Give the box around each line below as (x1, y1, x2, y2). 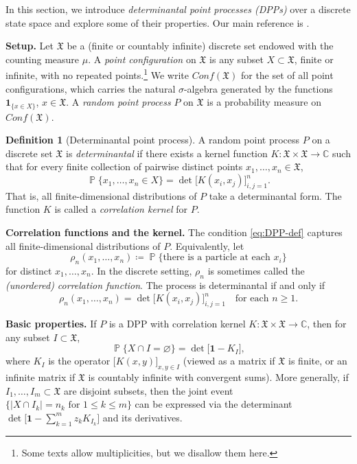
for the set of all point (240, 68, 334, 82)
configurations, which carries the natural (5, 81, 176, 95)
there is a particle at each (163, 253, 270, 263)
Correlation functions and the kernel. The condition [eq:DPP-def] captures (5, 225, 343, 240)
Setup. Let (5, 38, 54, 53)
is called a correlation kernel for (54, 202, 188, 216)
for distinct (5, 264, 52, 278)
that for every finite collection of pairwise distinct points (5, 159, 243, 174)
